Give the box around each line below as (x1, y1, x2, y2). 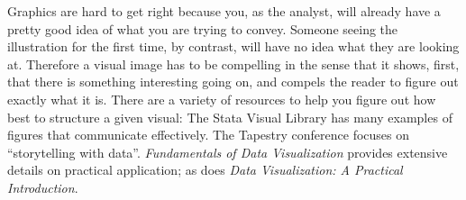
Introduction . (7, 177, 78, 196)
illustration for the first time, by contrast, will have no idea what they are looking (7, 37, 460, 56)
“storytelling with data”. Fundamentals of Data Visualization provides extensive (7, 142, 448, 161)
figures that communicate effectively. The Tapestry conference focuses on (7, 125, 410, 144)
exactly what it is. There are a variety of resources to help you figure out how (7, 89, 436, 108)
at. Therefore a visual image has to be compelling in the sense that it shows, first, (7, 54, 460, 73)
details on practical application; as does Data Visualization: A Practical (7, 160, 403, 179)
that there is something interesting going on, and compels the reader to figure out (7, 72, 459, 91)
